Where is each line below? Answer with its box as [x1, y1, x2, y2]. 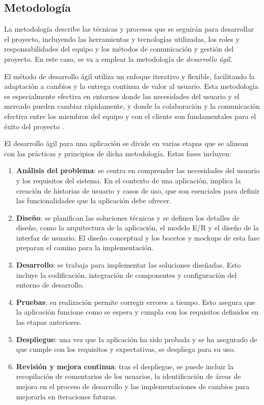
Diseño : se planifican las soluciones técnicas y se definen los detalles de [16, 212, 240, 223]
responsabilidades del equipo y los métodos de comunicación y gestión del [4, 43, 234, 54]
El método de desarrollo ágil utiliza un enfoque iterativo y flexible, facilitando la [4, 70, 255, 81]
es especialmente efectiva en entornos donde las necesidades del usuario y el [4, 90, 240, 101]
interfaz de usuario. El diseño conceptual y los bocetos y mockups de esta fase [16, 232, 260, 243]
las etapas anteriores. [16, 317, 82, 327]
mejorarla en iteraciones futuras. [16, 391, 117, 401]
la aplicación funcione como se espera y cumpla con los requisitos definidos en [16, 306, 259, 317]
